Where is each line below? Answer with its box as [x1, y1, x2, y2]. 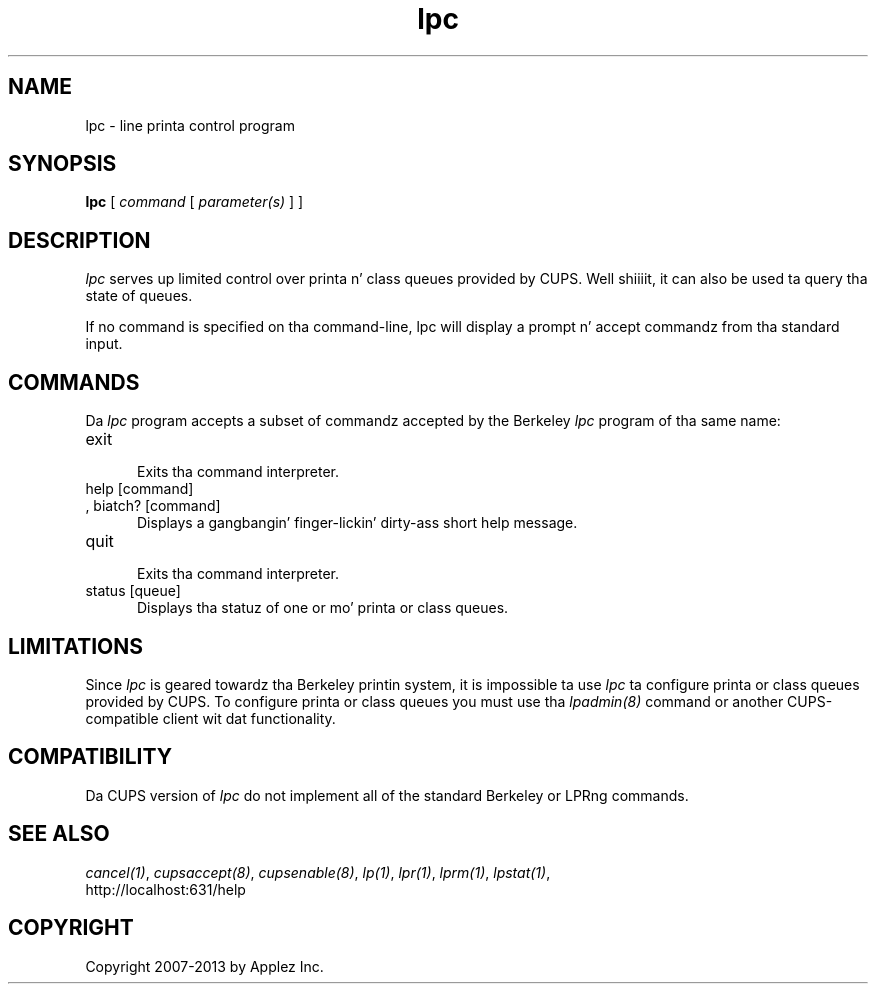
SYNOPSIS [8, 151, 117, 177]
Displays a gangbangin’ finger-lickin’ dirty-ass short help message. [137, 514, 578, 532]
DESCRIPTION [8, 227, 151, 253]
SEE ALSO [8, 821, 110, 847]
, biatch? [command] [85, 497, 221, 515]
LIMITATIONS [8, 633, 144, 659]
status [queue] [85, 582, 181, 600]
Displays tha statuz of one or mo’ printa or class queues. [137, 599, 509, 617]
